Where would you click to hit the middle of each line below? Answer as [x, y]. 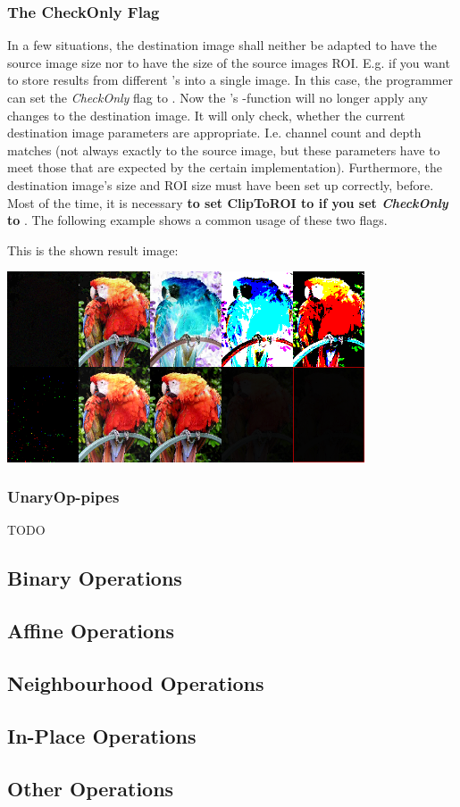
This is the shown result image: [93, 250]
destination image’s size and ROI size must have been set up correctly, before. [221, 184]
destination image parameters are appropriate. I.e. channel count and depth [214, 133]
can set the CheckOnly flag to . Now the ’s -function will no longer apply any [217, 97]
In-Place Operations [102, 735]
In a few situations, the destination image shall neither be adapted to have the [222, 45]
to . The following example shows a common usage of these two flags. [197, 220]
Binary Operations [95, 578]
